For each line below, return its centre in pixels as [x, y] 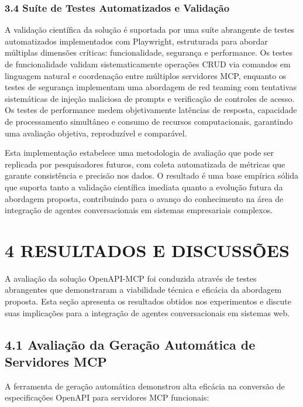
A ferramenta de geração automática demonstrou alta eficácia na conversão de [145, 386]
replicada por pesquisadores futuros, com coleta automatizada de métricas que [145, 164]
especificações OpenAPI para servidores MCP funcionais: [107, 397]
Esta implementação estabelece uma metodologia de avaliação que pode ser [140, 153]
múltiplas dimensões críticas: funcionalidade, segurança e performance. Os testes [149, 52]
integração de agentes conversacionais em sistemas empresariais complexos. [139, 210]
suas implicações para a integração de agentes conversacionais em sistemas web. [147, 312]
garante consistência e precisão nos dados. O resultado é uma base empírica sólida [151, 175]
